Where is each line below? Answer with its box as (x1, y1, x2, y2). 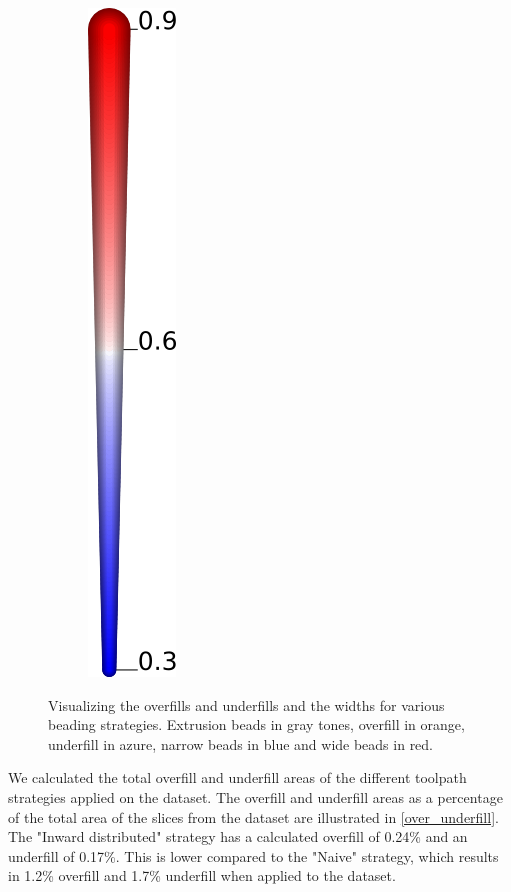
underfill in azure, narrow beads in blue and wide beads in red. (48, 733, 434, 754)
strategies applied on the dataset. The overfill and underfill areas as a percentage (8, 786, 503, 807)
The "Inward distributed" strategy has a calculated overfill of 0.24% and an (8, 826, 468, 847)
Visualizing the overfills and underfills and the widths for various (48, 694, 445, 715)
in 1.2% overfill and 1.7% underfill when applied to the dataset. (8, 865, 396, 886)
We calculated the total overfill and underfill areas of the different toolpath (8, 767, 467, 788)
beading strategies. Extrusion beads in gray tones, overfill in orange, (48, 714, 465, 735)
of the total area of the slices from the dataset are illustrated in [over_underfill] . (8, 806, 499, 827)
